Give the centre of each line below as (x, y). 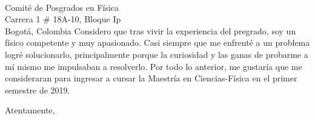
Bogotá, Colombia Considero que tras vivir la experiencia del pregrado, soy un (151, 30)
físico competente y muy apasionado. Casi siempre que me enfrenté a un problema (157, 43)
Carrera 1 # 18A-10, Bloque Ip (63, 19)
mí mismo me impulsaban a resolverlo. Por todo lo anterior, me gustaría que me (154, 66)
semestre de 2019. (38, 90)
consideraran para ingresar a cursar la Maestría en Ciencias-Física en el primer (151, 78)
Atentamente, (30, 110)
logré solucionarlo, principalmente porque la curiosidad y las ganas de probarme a (157, 54)
